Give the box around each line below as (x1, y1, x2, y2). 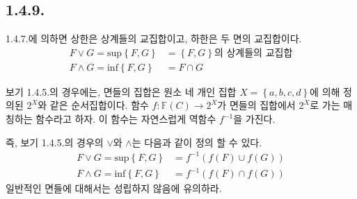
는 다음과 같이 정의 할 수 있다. (132, 135, 262, 149)
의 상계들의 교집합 (214, 48, 293, 58)
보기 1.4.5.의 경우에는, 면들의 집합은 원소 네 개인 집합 (6, 84, 237, 98)
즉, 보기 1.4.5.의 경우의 (6, 135, 104, 149)
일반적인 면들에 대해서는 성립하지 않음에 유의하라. (6, 181, 222, 196)
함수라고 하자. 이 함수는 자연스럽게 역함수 (35, 112, 216, 126)
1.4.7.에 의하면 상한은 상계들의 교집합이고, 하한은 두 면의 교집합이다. (6, 31, 302, 46)
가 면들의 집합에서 (217, 98, 296, 112)
